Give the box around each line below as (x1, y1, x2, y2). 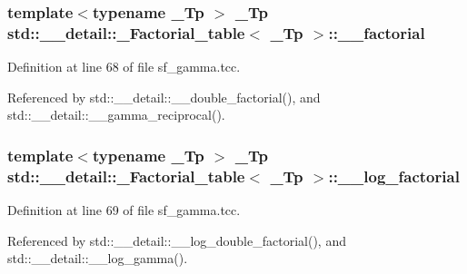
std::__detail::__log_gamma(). (7, 249, 188, 268)
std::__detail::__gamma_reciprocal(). (7, 105, 225, 124)
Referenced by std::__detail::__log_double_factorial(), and (7, 230, 346, 250)
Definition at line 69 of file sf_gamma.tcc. (7, 201, 241, 220)
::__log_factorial (328, 164, 460, 187)
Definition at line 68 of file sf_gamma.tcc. (7, 57, 241, 76)
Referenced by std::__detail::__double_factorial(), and (7, 87, 321, 106)
